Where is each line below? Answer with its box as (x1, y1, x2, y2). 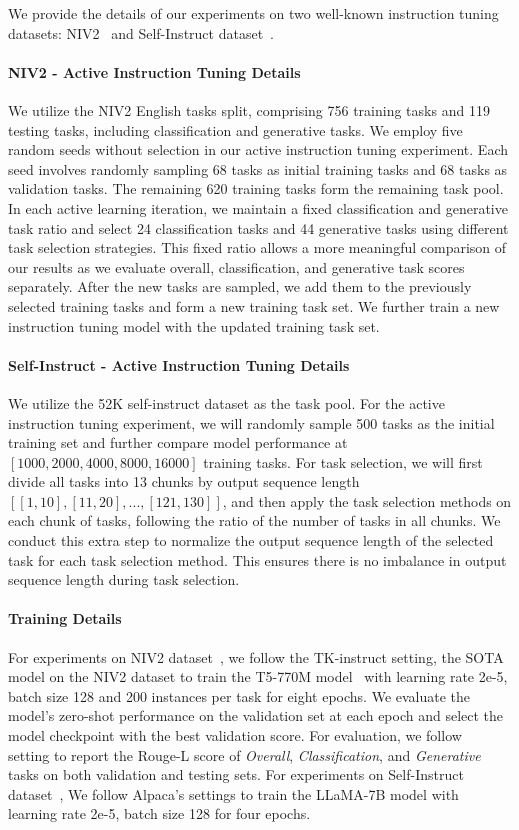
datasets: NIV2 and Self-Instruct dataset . (8, 22, 274, 43)
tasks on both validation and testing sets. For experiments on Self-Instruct (8, 764, 464, 785)
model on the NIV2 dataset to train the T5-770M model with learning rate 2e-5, (8, 666, 508, 687)
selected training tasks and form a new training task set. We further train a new (8, 295, 500, 316)
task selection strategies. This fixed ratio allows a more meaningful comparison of (8, 237, 507, 258)
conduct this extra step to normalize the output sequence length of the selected (8, 530, 494, 551)
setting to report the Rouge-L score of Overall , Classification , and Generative (8, 744, 481, 765)
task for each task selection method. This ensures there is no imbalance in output (8, 549, 507, 570)
